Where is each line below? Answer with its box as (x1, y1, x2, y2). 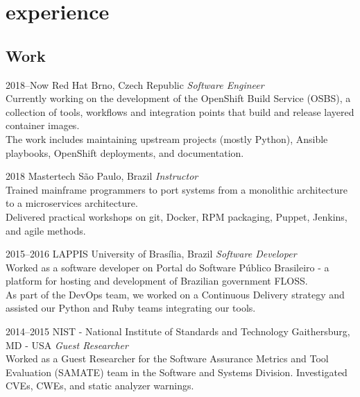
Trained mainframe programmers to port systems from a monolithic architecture (6, 182, 348, 196)
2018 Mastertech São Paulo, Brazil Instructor (6, 169, 198, 183)
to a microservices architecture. (6, 196, 138, 210)
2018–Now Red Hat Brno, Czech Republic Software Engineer (6, 77, 264, 92)
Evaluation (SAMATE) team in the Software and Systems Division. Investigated (6, 364, 348, 379)
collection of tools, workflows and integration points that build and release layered (6, 104, 354, 119)
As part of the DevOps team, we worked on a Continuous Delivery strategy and (6, 287, 345, 301)
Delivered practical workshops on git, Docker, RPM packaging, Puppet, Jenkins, (6, 209, 348, 223)
